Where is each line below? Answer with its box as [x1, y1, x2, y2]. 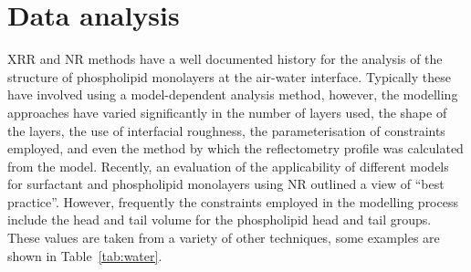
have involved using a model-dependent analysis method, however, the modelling [7, 85, 458, 104]
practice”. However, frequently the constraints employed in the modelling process [7, 192, 458, 211]
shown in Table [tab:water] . [7, 246, 162, 265]
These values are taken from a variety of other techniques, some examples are [7, 228, 440, 247]
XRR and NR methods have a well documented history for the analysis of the [7, 49, 443, 68]
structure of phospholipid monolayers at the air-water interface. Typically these [7, 67, 451, 86]
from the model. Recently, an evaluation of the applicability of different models [7, 156, 449, 175]
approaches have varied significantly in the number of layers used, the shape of [7, 102, 447, 121]
